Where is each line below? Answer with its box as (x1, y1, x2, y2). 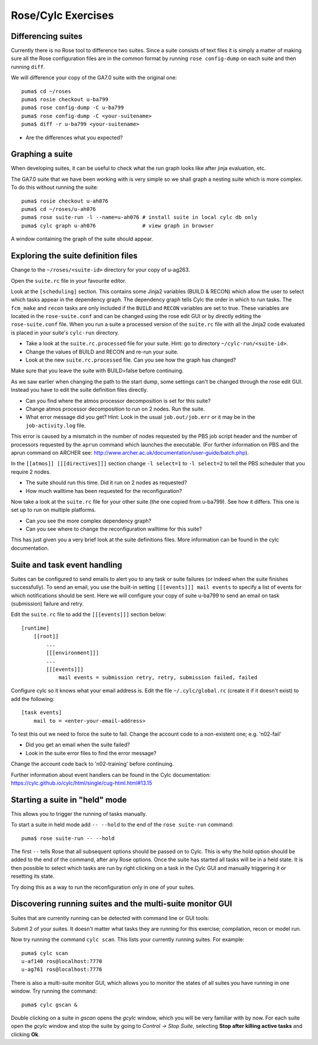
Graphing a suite (11, 149, 73, 159)
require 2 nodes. (11, 468, 51, 475)
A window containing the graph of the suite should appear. (11, 236, 153, 243)
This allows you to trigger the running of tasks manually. (11, 810, 147, 817)
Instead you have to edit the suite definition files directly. (11, 386, 148, 393)
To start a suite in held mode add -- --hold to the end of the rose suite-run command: (11, 821, 234, 828)
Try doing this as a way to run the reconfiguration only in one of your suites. (11, 884, 196, 891)
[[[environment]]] (46, 649, 100, 656)
